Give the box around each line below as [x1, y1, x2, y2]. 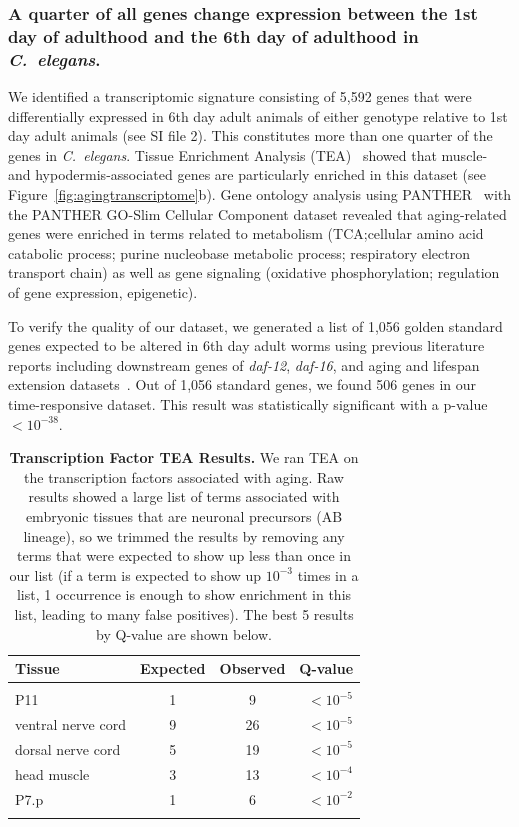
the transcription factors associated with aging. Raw [24, 466, 344, 487]
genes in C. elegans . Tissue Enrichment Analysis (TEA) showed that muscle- [8, 144, 488, 165]
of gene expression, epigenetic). [8, 282, 198, 302]
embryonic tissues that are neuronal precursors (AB [25, 505, 343, 526]
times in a [297, 564, 359, 585]
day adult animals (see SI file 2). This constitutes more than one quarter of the [8, 125, 493, 146]
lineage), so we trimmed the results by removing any [23, 525, 345, 546]
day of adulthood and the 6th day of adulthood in [8, 23, 419, 48]
